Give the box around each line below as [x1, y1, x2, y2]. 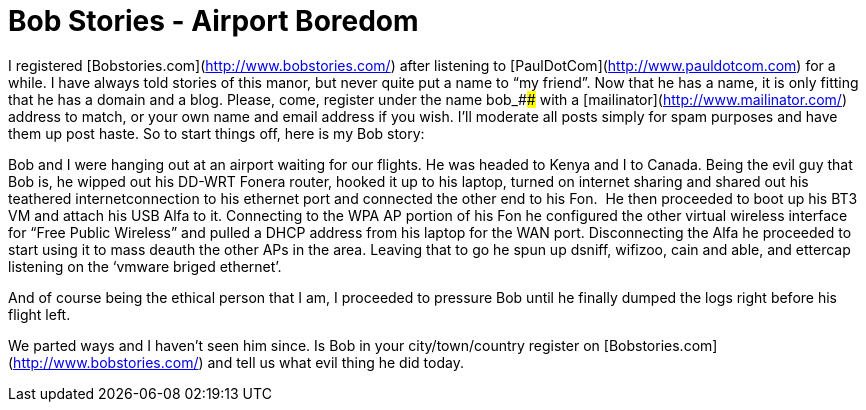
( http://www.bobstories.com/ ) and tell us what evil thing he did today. [8, 353, 464, 371]
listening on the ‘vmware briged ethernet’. [8, 257, 282, 275]
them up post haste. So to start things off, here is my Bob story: [8, 124, 425, 142]
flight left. [8, 305, 71, 323]
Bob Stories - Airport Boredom [8, 4, 419, 38]
